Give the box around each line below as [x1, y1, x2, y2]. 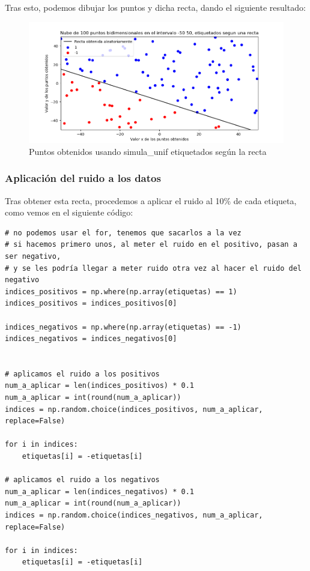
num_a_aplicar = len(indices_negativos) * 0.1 [5, 487, 194, 496]
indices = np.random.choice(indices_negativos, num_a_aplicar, [5, 511, 263, 520]
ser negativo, [5, 252, 61, 261]
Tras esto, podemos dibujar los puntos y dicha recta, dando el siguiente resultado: [5, 1, 306, 13]
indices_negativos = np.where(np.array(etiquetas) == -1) [5, 322, 242, 331]
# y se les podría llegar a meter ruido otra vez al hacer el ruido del [5, 264, 302, 273]
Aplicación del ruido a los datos [5, 171, 161, 186]
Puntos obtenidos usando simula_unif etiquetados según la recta [29, 145, 267, 157]
